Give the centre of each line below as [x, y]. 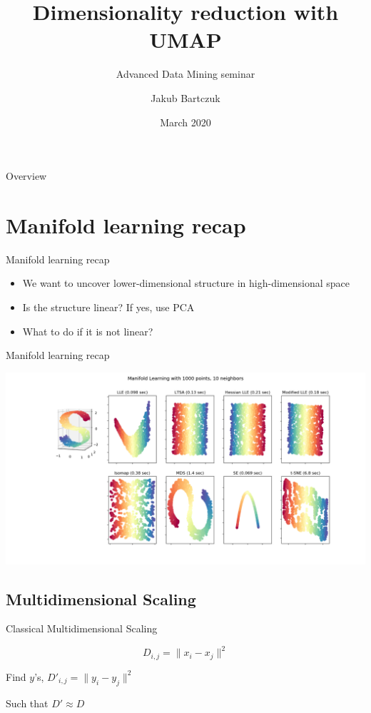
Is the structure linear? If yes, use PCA [108, 307]
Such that [27, 703]
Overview [26, 176]
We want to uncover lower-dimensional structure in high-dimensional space [186, 283]
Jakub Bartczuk [185, 97]
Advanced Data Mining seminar [185, 74]
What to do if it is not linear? [88, 331]
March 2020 [185, 122]
